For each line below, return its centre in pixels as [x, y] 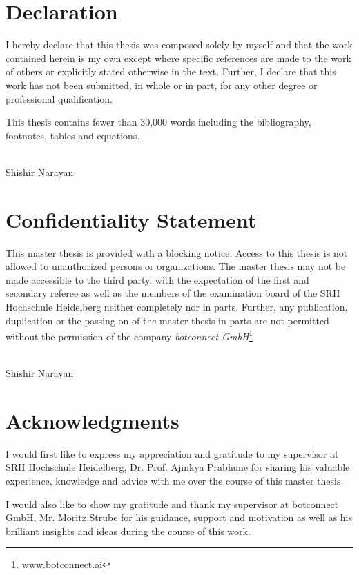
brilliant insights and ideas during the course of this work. [128, 530]
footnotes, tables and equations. [73, 135]
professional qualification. [59, 98]
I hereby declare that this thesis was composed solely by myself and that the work [179, 45]
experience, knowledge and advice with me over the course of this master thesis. [175, 480]
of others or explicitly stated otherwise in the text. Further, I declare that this [171, 71]
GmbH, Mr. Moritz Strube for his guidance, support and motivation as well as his [179, 517]
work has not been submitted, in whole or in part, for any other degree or [162, 85]
